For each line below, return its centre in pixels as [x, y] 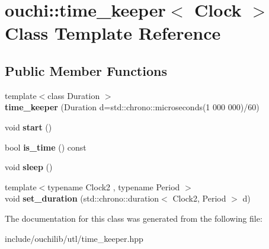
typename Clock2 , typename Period [114, 186]
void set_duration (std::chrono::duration [82, 198]
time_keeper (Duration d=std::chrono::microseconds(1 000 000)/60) [132, 107]
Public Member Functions [86, 70]
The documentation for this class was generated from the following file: [134, 218]
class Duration [74, 95]
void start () [28, 127]
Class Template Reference [113, 33]
